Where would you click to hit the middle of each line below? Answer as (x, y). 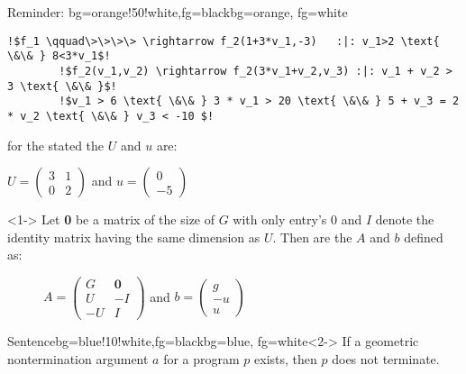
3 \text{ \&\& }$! (62, 86)
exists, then (286, 358)
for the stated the (56, 145)
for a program (201, 358)
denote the (405, 219)
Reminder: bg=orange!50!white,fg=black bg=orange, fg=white (178, 12)
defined (424, 237)
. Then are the (312, 237)
